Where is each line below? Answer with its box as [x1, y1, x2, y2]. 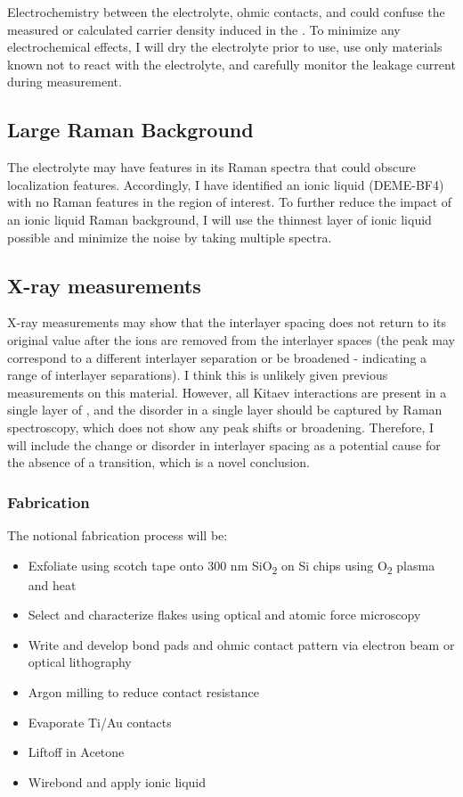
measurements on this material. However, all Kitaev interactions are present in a [7, 382, 447, 401]
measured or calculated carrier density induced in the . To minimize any [7, 20, 401, 38]
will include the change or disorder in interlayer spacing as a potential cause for [7, 435, 441, 454]
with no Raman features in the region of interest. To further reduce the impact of [7, 193, 452, 211]
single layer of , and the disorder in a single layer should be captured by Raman [7, 400, 443, 419]
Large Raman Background [7, 116, 254, 144]
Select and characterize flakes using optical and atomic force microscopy [28, 605, 421, 624]
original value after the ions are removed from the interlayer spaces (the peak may [7, 330, 455, 349]
